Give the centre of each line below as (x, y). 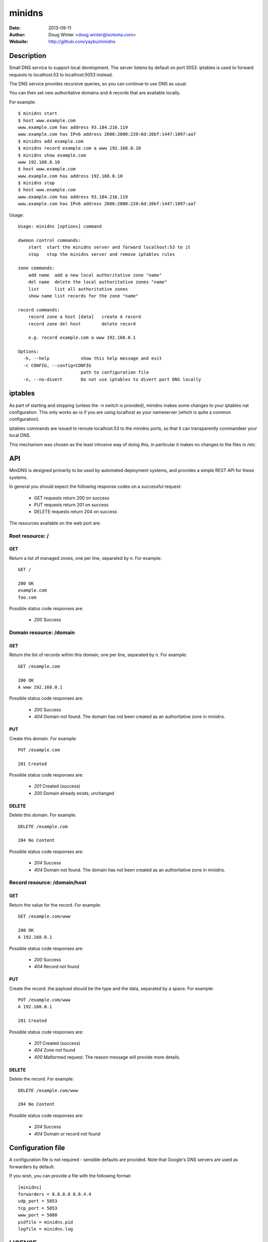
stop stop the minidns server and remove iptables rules (101, 254)
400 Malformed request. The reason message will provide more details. (107, 1057)
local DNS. (20, 435)
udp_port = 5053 (38, 1201)
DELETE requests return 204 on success (75, 512)
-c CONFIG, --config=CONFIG (57, 365)
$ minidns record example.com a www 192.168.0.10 (80, 148)
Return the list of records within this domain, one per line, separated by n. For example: (98, 655)
